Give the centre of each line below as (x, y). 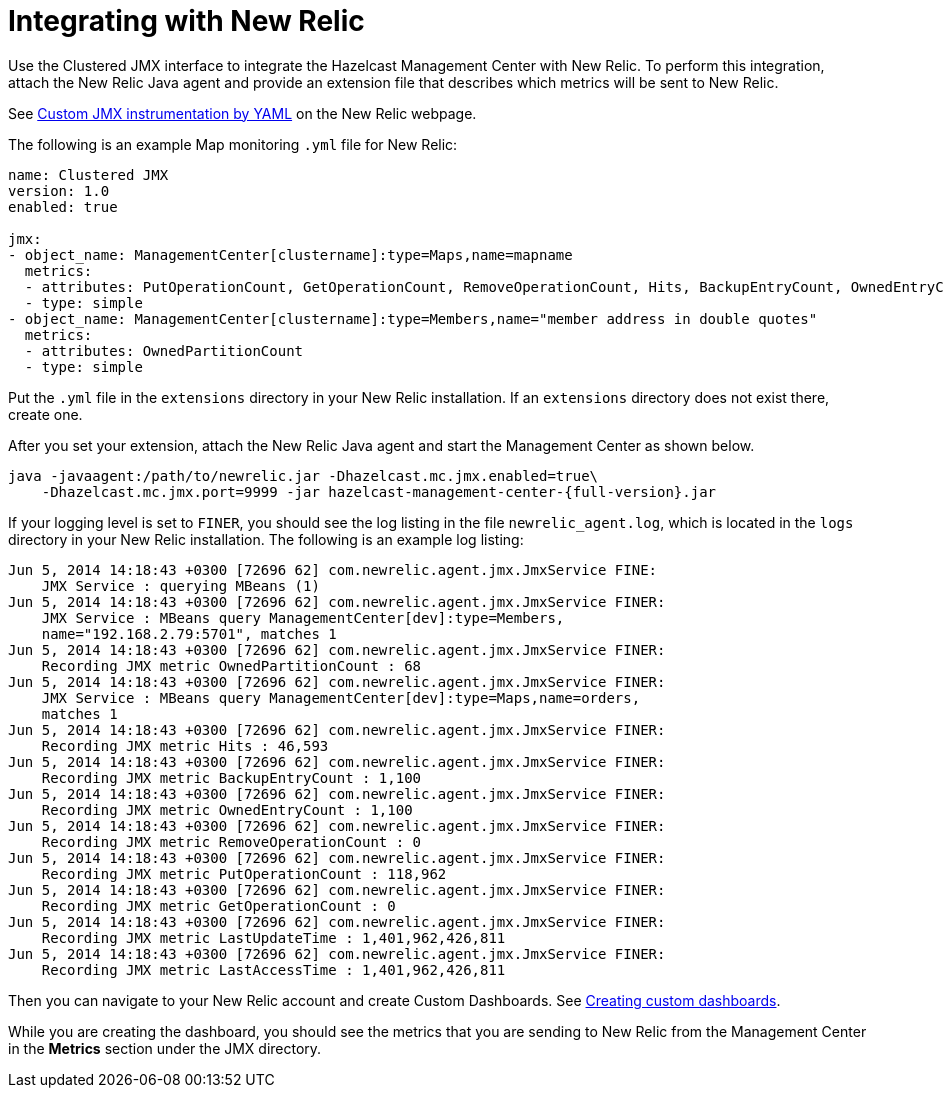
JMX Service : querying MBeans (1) (180, 585)
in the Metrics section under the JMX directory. (165, 1048)
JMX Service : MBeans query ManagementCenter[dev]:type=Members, (303, 617)
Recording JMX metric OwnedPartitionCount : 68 (231, 665)
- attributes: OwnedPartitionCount (164, 350)
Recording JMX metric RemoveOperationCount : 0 (231, 841)
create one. (45, 414)
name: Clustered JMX (88, 174)
